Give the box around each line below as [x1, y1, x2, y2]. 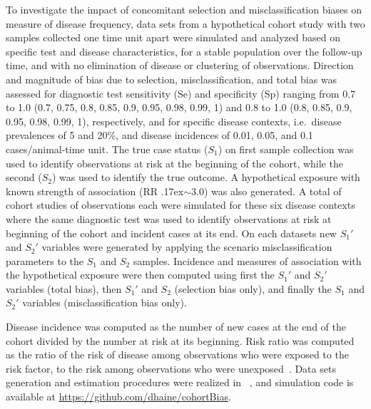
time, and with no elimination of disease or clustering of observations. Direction [6, 58, 354, 73]
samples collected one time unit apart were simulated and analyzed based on [6, 30, 340, 45]
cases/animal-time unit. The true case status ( [6, 141, 208, 156]
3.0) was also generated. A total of [191, 183, 342, 198]
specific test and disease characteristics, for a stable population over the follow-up [6, 43, 362, 58]
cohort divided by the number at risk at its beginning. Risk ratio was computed [6, 333, 355, 348]
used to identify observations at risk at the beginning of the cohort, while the [6, 155, 343, 170]
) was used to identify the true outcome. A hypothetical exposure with [51, 170, 360, 185]
